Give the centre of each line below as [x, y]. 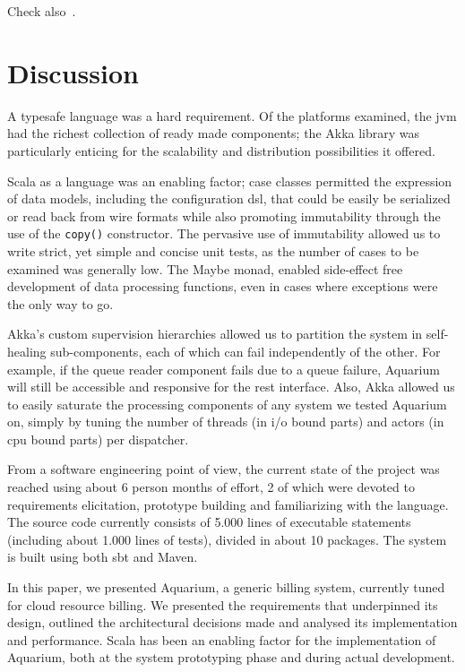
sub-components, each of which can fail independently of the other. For [245, 351]
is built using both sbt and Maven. [103, 557]
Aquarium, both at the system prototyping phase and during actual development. [231, 657]
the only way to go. [60, 303]
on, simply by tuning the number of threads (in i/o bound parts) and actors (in [226, 422]
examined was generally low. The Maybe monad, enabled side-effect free [205, 268]
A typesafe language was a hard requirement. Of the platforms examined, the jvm [232, 115]
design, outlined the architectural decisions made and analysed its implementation [232, 622]
